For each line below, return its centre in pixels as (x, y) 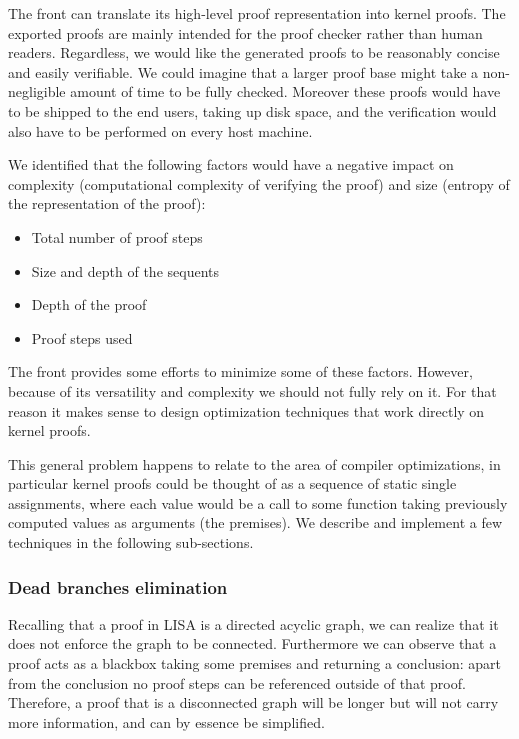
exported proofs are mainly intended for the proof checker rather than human (245, 32)
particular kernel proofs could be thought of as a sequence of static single (232, 483)
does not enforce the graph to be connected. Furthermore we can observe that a (252, 643)
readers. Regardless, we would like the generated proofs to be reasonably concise (254, 52)
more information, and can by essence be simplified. (166, 721)
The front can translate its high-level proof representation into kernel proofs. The (257, 13)
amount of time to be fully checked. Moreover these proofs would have (285, 91)
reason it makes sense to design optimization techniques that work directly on (246, 410)
